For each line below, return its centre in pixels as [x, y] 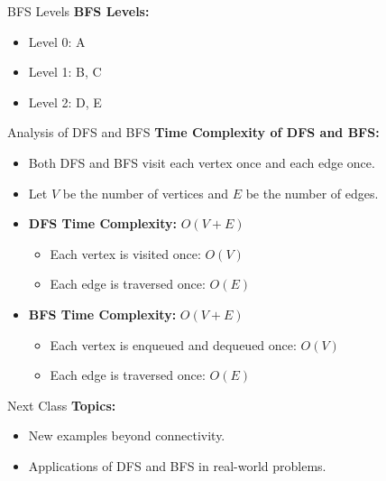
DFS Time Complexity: [103, 223]
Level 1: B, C [65, 72]
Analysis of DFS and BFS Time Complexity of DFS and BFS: [193, 132]
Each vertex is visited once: [125, 253]
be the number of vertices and [146, 193]
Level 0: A [57, 41]
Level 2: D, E [65, 102]
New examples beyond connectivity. [127, 435]
